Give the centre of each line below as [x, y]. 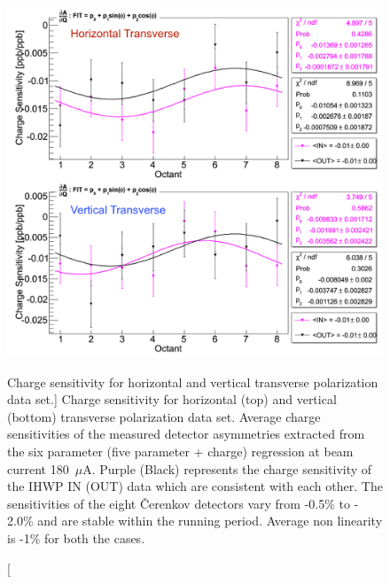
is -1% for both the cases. [76, 537]
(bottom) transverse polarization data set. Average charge [164, 416]
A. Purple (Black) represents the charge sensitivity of [227, 468]
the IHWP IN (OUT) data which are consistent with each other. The [195, 486]
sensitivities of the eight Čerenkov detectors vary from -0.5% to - [183, 503]
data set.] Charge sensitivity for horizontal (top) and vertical [172, 399]
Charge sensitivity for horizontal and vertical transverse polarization [193, 382]
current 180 [38, 468]
